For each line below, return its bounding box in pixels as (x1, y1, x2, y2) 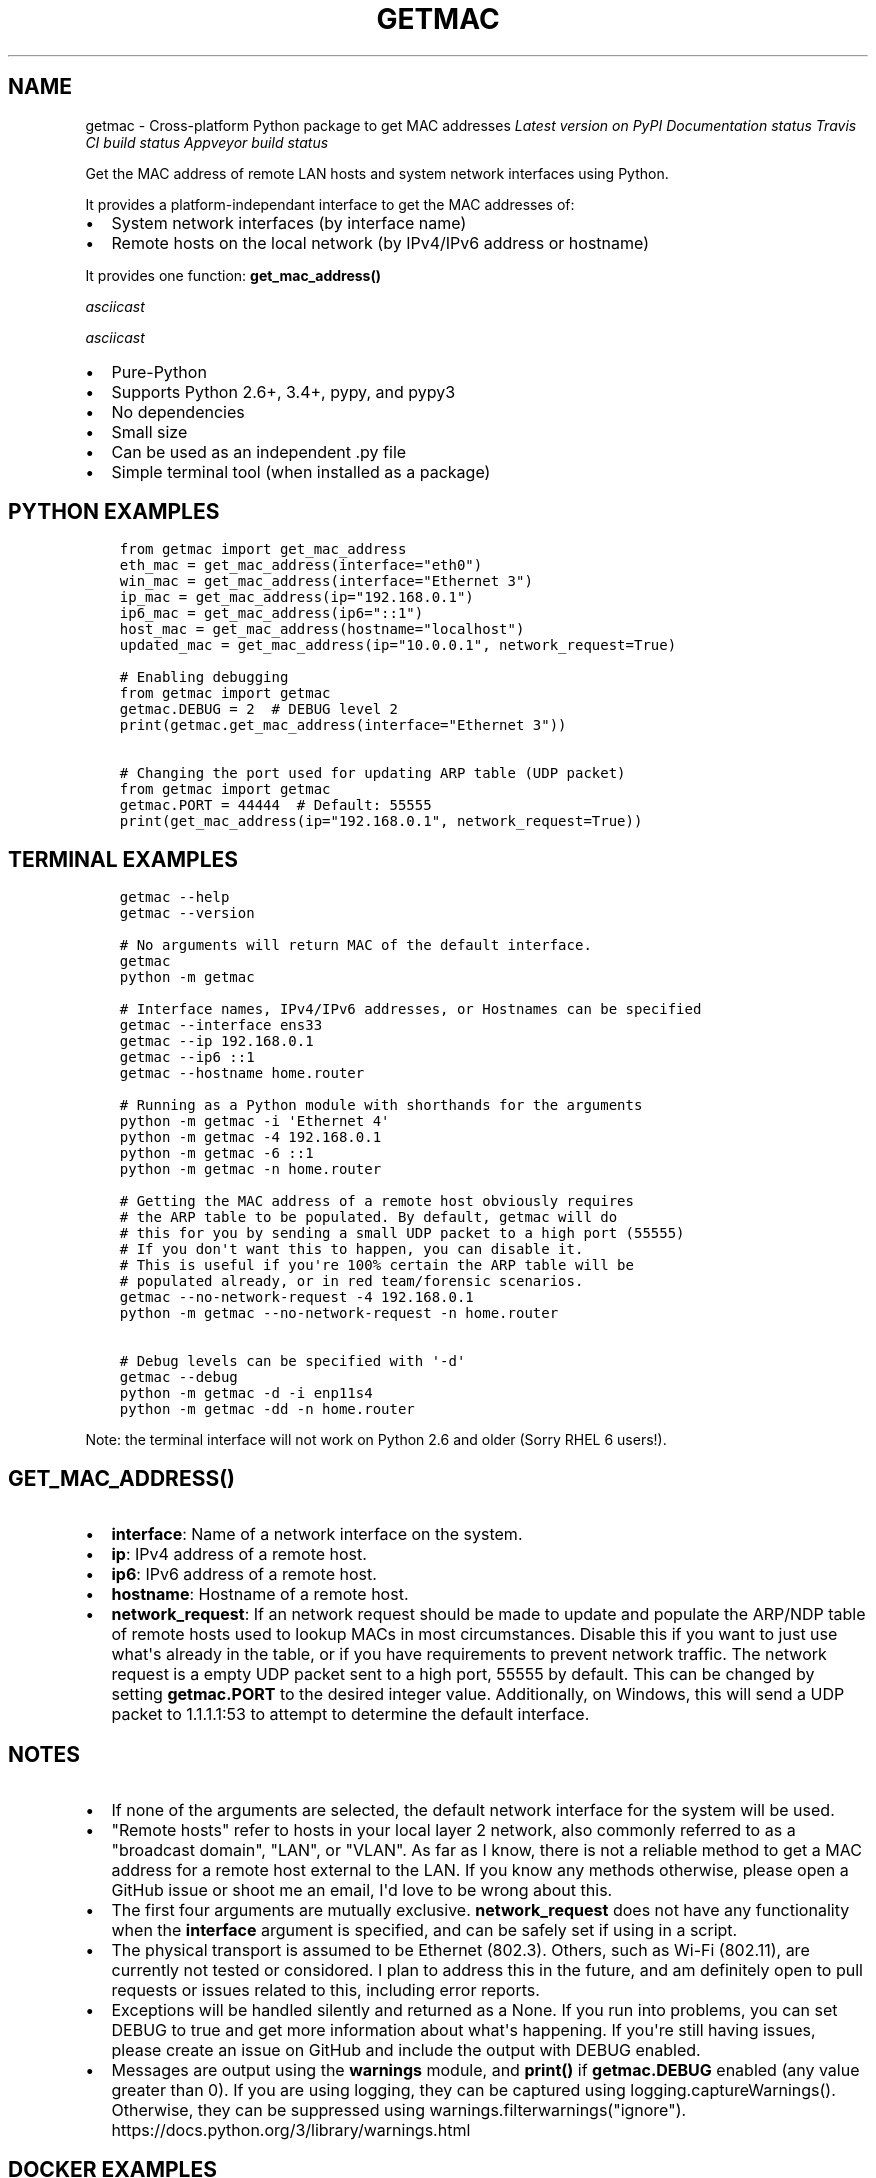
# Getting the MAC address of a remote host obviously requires (119, 1193, 634, 1210)
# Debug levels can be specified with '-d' (119, 1353, 466, 1370)
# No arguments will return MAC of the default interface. (119, 937, 592, 954)
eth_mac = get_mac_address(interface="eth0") (119, 557, 483, 574)
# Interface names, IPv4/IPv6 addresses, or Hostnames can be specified (119, 1001, 702, 1018)
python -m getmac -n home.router (119, 1161, 382, 1178)
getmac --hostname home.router (119, 1065, 365, 1082)
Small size (111, 421, 188, 442)
